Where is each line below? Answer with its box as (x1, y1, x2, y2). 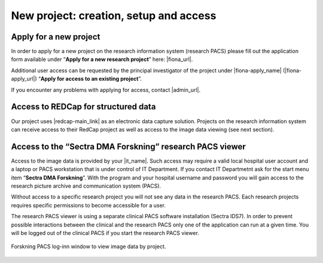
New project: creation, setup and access (11, 9, 217, 22)
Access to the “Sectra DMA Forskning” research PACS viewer (11, 141, 246, 152)
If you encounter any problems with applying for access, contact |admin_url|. (11, 86, 200, 93)
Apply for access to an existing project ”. (40, 75, 142, 82)
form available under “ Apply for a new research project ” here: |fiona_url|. (11, 56, 193, 63)
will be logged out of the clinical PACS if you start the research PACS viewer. (11, 229, 200, 236)
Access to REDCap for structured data (11, 102, 156, 112)
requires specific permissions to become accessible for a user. (11, 201, 166, 209)
